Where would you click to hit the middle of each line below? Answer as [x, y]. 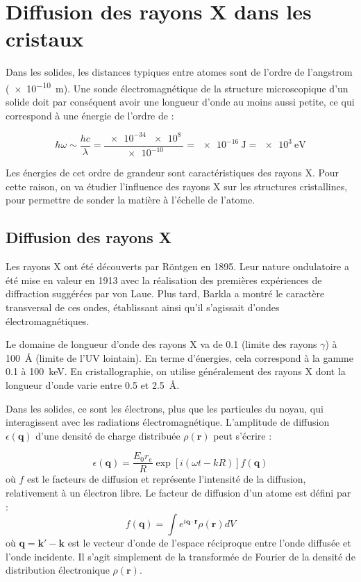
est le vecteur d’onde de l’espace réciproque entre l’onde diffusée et [209, 543]
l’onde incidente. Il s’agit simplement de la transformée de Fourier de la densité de [180, 556]
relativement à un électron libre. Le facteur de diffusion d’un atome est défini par [178, 493]
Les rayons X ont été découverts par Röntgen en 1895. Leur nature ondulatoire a [177, 266]
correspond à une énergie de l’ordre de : [90, 115]
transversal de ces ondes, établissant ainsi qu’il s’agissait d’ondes [143, 307]
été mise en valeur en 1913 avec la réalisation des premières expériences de [164, 280]
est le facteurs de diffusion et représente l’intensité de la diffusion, [166, 479]
